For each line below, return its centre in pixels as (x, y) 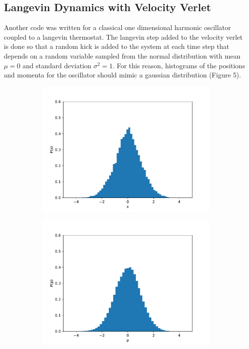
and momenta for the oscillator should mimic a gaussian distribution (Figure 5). (123, 75)
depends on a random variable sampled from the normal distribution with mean (122, 55)
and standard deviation (57, 65)
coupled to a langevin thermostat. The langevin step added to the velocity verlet (123, 37)
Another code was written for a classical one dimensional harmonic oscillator (117, 27)
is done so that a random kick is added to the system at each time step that (117, 46)
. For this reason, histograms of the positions (179, 65)
